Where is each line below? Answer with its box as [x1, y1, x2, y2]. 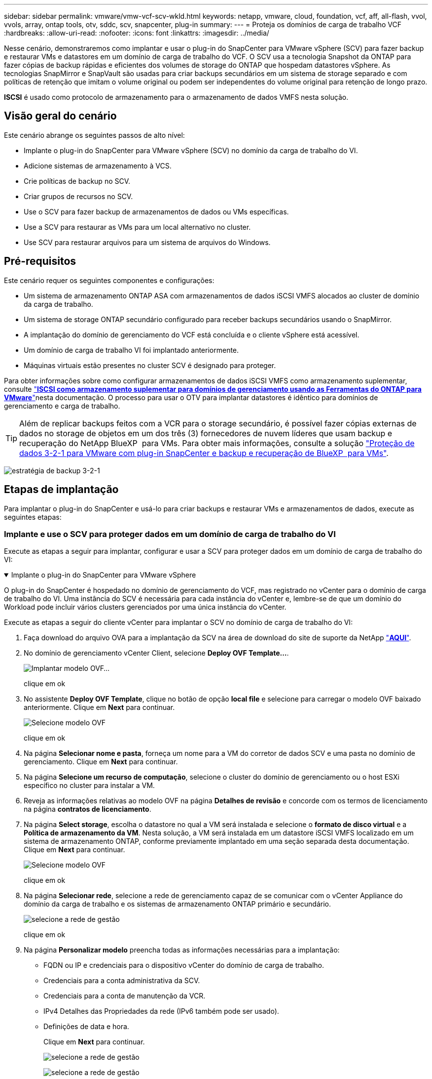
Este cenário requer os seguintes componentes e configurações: [4, 276, 215, 285]
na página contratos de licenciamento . [24, 805, 151, 814]
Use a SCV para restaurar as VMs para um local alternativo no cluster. [24, 222, 251, 231]
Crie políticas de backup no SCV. [24, 176, 131, 185]
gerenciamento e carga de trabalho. [4, 401, 120, 410]
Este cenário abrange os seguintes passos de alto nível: [4, 130, 185, 139]
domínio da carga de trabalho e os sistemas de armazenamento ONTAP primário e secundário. [24, 900, 331, 909]
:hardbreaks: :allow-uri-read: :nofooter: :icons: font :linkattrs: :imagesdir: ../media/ [4, 29, 269, 37]
